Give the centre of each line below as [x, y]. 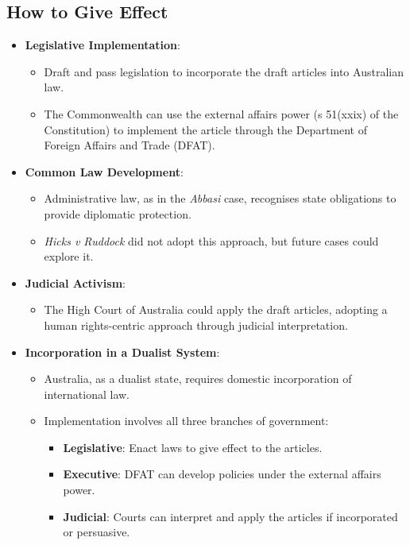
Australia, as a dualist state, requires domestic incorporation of [198, 379]
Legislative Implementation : [102, 45]
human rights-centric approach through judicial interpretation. [196, 325]
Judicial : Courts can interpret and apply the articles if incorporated [230, 516]
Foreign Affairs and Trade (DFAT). [130, 145]
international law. [87, 394]
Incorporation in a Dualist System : [122, 352]
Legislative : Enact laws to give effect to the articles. [193, 447]
